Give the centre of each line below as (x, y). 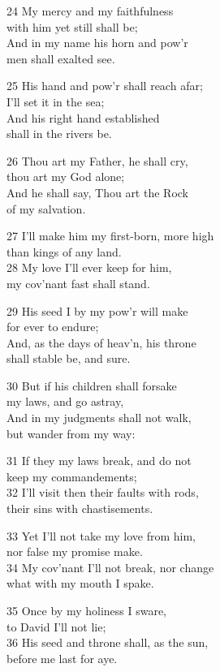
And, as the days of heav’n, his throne (101, 342)
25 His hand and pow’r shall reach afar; (105, 86)
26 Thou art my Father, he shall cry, (97, 160)
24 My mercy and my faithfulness (90, 11)
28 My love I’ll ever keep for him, (89, 267)
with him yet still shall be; (72, 26)
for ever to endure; (53, 327)
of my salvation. (46, 208)
